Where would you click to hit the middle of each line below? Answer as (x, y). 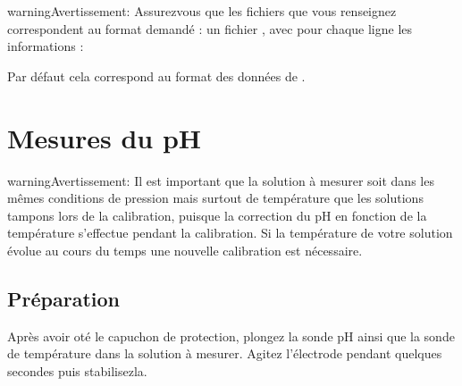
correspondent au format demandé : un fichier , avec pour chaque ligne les (210, 28)
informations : (46, 46)
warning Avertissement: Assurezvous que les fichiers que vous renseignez (202, 11)
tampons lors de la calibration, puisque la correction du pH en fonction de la (217, 215)
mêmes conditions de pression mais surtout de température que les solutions (215, 198)
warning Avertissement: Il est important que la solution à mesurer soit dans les (221, 180)
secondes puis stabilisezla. (77, 370)
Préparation (63, 298)
